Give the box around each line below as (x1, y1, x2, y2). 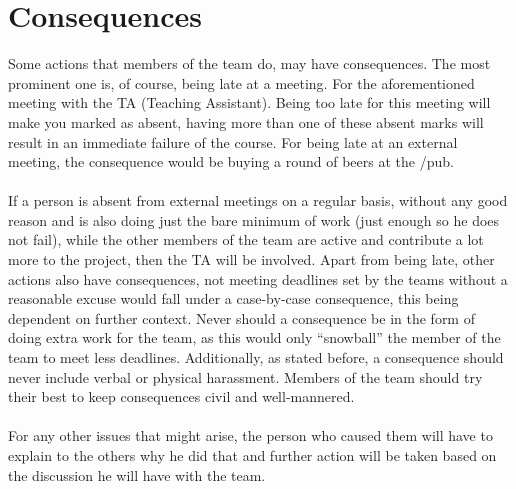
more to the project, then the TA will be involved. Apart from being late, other (8, 249, 495, 270)
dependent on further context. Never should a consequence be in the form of (8, 307, 475, 328)
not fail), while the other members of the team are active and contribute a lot (8, 229, 484, 250)
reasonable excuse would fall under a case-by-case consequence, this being (8, 288, 459, 309)
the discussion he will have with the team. (8, 464, 266, 485)
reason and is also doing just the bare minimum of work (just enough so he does (8, 209, 500, 230)
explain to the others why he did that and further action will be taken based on (8, 445, 497, 465)
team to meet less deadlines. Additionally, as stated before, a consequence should (8, 347, 504, 368)
